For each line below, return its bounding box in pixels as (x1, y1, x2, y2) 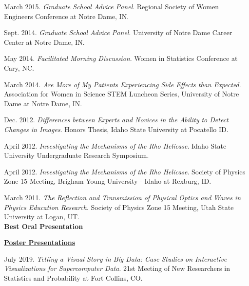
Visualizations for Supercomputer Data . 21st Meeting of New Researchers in (4, 263, 230, 273)
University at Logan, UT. (4, 211, 80, 222)
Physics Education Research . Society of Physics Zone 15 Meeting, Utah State (4, 202, 234, 212)
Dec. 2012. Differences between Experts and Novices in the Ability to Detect (4, 114, 229, 125)
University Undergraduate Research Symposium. (4, 150, 149, 160)
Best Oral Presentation (4, 221, 83, 231)
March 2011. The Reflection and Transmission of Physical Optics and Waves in (4, 192, 241, 202)
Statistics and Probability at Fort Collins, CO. (4, 273, 143, 283)
